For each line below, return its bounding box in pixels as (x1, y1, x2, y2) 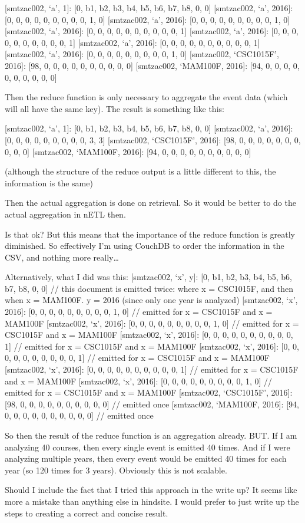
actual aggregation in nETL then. (5, 208, 126, 220)
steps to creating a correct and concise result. (5, 506, 168, 519)
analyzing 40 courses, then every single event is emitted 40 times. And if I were (5, 440, 290, 453)
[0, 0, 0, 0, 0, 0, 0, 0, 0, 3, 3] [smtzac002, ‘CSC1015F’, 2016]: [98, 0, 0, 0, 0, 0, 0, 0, (5, 133, 301, 146)
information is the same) (5, 176, 93, 189)
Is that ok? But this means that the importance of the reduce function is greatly (5, 228, 295, 240)
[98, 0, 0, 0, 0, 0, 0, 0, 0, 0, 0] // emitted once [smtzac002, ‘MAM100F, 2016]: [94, (5, 397, 299, 410)
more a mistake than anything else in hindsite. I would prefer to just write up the (5, 495, 299, 507)
